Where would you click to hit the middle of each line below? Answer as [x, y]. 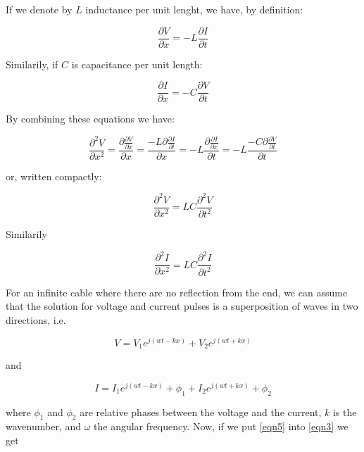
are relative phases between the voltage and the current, [201, 412]
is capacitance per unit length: [137, 64]
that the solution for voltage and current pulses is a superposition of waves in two [182, 306]
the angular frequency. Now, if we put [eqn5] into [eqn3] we [221, 426]
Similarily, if [32, 64]
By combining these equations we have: [90, 119]
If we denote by [39, 9]
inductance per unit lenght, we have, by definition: [194, 9]
